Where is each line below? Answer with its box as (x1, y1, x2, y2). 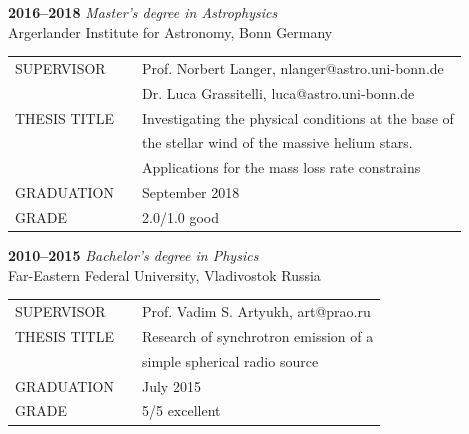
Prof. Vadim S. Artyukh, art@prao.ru (141, 301, 371, 322)
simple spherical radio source (141, 350, 319, 371)
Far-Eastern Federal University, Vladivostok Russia (8, 264, 321, 285)
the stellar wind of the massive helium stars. (141, 132, 413, 153)
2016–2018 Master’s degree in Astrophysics (8, 2, 278, 22)
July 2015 (141, 375, 201, 396)
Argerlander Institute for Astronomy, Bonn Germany (8, 21, 333, 42)
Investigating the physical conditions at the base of (141, 107, 454, 128)
